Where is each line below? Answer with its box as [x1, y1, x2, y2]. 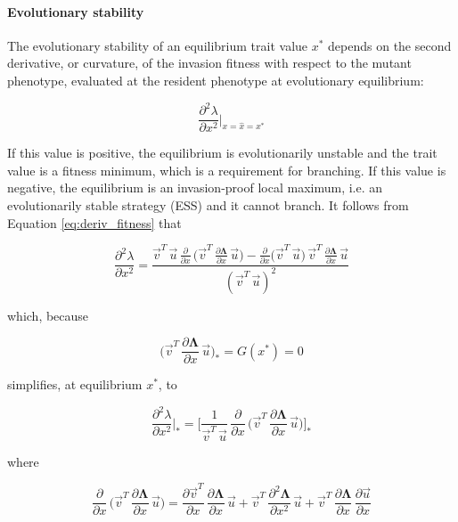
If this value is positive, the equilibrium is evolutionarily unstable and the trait [7, 143, 438, 162]
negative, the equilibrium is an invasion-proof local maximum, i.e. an [7, 178, 383, 197]
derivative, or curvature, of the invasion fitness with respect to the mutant [7, 53, 412, 72]
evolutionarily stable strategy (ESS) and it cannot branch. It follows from [7, 195, 409, 214]
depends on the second [328, 36, 452, 54]
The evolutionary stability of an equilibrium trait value [7, 36, 308, 54]
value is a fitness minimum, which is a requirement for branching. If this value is [7, 160, 446, 179]
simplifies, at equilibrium [7, 375, 143, 394]
